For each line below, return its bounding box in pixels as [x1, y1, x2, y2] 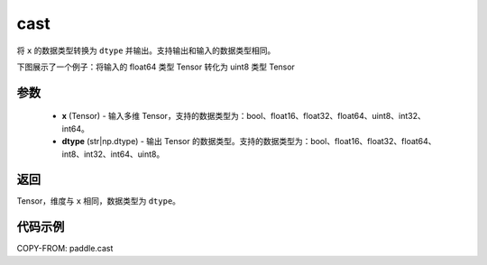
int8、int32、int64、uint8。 [61, 149, 165, 160]
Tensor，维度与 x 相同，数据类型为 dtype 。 [16, 196, 180, 206]
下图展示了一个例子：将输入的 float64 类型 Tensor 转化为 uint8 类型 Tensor [16, 61, 295, 72]
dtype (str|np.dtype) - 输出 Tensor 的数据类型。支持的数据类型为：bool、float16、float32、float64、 [61, 136, 436, 147]
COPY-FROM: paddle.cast [16, 243, 114, 254]
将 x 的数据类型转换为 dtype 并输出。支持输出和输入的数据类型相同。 [16, 45, 276, 56]
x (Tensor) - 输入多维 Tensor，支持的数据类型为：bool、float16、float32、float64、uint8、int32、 [61, 111, 426, 122]
